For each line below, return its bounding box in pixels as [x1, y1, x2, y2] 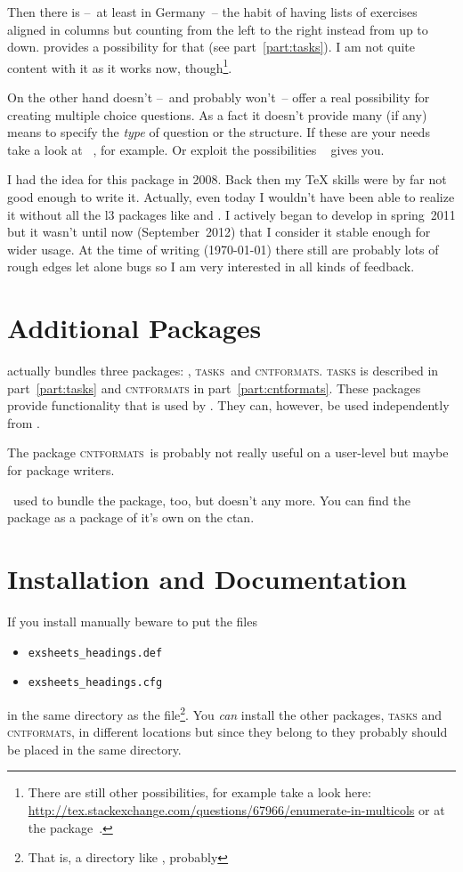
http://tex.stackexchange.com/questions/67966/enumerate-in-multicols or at [28, 800, 445, 819]
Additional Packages [7, 310, 262, 346]
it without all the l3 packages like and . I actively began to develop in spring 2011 [7, 205, 456, 223]
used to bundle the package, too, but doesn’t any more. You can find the [12, 490, 410, 509]
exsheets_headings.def [28, 646, 163, 659]
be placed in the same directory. [7, 739, 182, 758]
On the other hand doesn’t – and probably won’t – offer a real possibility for [7, 88, 430, 107]
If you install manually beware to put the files [7, 611, 257, 630]
